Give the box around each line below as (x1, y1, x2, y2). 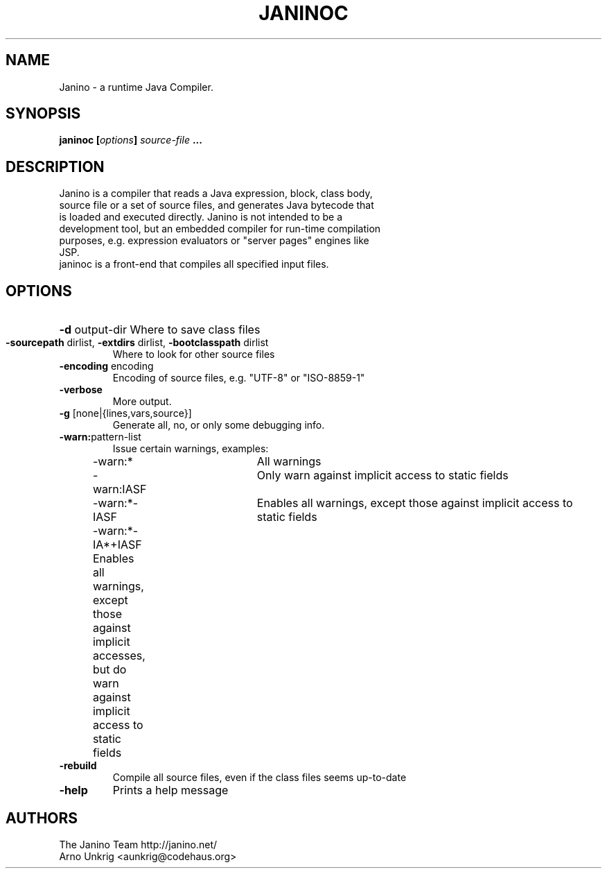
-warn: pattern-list (59, 431, 141, 443)
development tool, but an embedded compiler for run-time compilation (59, 223, 381, 235)
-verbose (59, 384, 103, 396)
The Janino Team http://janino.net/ (59, 838, 218, 850)
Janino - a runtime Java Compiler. (59, 80, 213, 93)
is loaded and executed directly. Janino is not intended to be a (59, 211, 343, 223)
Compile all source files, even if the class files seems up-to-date (112, 771, 407, 784)
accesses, (92, 649, 146, 663)
